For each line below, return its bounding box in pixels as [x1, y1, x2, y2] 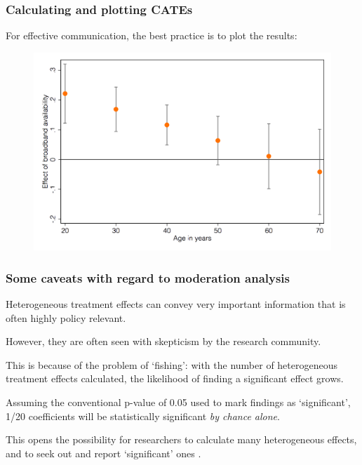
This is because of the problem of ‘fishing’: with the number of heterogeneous [6, 357, 338, 372]
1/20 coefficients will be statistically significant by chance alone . [6, 408, 280, 423]
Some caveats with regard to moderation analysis [6, 269, 290, 286]
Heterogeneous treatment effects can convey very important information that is [6, 297, 346, 311]
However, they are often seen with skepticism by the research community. [6, 334, 321, 349]
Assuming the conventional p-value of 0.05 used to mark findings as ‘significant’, [6, 394, 351, 409]
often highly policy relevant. [6, 310, 126, 325]
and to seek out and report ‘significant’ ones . [6, 445, 201, 460]
